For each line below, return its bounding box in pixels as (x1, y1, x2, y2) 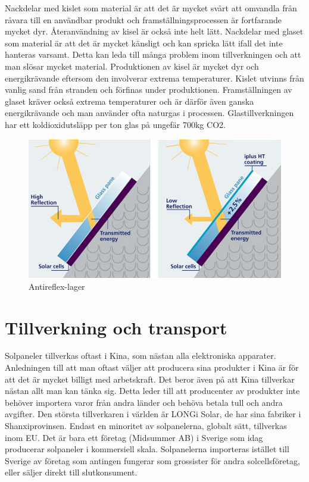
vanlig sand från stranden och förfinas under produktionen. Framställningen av (5, 83, 292, 96)
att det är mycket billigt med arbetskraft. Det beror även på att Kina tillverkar (5, 373, 295, 385)
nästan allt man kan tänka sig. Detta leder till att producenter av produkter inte (5, 384, 300, 397)
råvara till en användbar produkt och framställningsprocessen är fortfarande (5, 13, 282, 26)
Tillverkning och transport (5, 315, 227, 339)
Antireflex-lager (29, 280, 85, 292)
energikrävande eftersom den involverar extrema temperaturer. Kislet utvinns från (5, 71, 304, 84)
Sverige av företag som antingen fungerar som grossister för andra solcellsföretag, (5, 454, 300, 467)
